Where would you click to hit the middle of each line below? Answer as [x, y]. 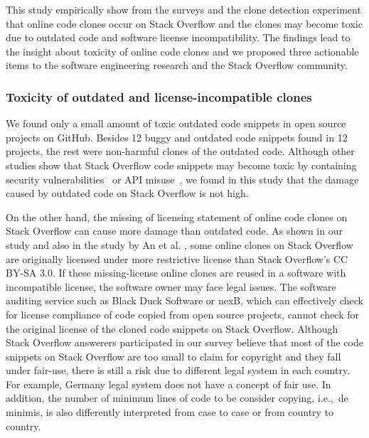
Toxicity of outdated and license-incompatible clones [159, 96]
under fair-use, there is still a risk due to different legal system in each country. [178, 370]
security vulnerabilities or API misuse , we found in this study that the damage [182, 179]
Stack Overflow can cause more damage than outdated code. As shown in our [174, 231]
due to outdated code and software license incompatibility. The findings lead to [178, 37]
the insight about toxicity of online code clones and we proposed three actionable [182, 51]
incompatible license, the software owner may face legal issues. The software [171, 286]
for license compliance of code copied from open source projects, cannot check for [182, 314]
